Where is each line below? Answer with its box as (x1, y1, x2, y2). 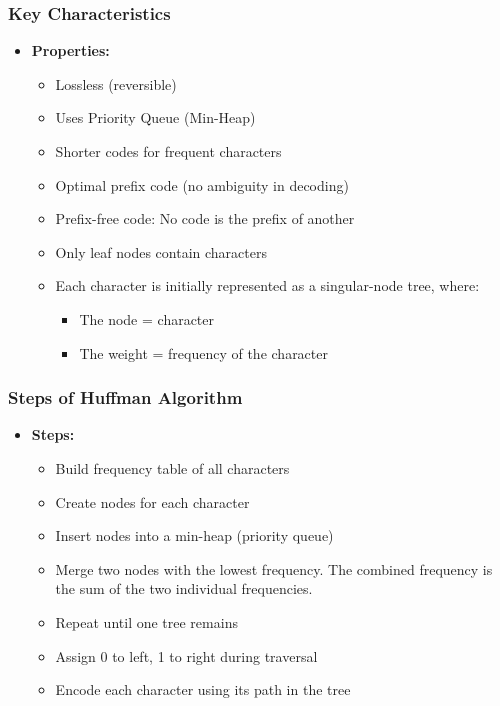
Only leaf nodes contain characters (55, 241, 267, 262)
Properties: (31, 40, 110, 61)
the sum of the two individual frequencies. (55, 578, 313, 599)
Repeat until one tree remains (55, 611, 238, 632)
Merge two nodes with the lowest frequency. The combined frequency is (55, 558, 493, 579)
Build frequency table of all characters (55, 457, 290, 478)
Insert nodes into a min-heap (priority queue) (55, 525, 334, 546)
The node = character (79, 308, 215, 329)
